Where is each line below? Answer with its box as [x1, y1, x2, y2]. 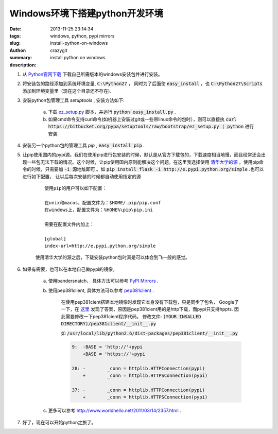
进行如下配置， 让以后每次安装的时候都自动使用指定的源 [22, 173, 141, 180]
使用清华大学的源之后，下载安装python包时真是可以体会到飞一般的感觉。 [35, 254, 190, 261]
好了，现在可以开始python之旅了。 [22, 419, 96, 425]
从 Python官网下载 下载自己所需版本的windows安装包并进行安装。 [22, 71, 163, 77]
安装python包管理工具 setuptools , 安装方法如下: [22, 97, 125, 103]
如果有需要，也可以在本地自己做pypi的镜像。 [22, 266, 118, 272]
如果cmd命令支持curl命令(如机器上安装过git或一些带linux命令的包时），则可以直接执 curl [48, 116, 237, 122]
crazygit [50, 47, 68, 54]
